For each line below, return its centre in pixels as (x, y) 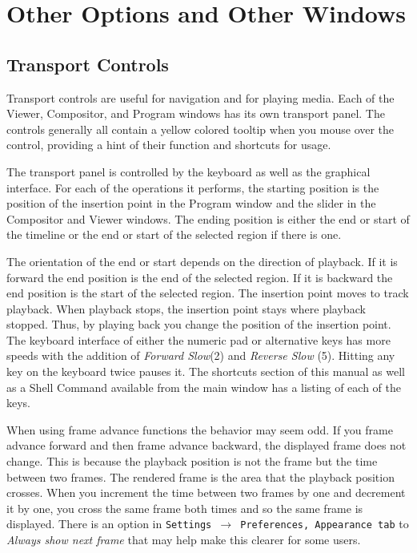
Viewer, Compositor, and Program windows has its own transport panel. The (196, 113)
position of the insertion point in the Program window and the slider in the (191, 203)
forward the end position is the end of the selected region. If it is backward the (200, 277)
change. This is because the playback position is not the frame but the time (192, 461)
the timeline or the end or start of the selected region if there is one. (174, 234)
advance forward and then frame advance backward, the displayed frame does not (206, 445)
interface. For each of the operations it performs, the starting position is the (193, 187)
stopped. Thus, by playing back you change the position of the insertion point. (199, 324)
